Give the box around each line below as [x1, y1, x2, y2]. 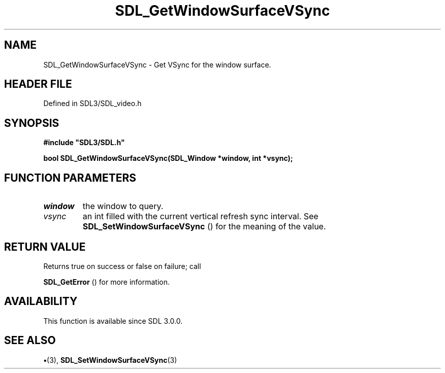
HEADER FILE [4, 78, 72, 91]
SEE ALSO [4, 334, 56, 347]
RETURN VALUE [4, 240, 86, 253]
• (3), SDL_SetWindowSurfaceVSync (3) [43, 355, 177, 364]
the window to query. [82, 201, 164, 212]
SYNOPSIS [4, 116, 59, 129]
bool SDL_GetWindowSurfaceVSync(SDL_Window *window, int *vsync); [43, 154, 293, 163]
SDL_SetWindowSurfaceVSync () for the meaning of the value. [82, 221, 326, 232]
